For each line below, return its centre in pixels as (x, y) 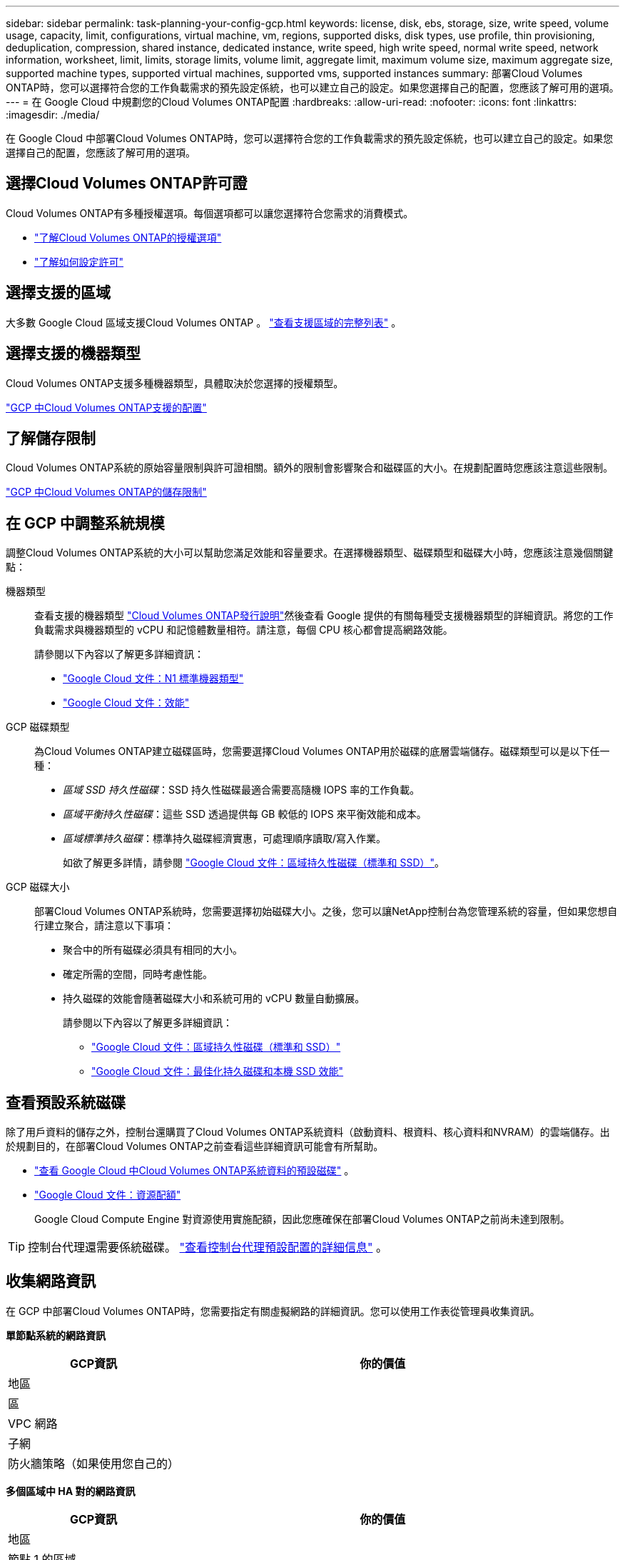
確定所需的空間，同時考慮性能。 (138, 974)
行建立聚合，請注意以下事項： (104, 926)
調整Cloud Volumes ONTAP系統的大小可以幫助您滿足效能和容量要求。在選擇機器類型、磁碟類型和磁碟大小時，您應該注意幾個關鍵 (310, 553)
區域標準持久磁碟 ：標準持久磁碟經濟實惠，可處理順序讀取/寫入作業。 (225, 839)
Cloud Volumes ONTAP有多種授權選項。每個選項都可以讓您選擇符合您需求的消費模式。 (210, 213)
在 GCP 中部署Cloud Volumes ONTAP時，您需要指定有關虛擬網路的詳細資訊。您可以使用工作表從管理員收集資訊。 (273, 1311)
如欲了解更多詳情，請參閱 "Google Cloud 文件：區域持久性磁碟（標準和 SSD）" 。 (254, 863)
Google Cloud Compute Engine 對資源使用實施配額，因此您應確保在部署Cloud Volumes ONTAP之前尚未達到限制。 (302, 1219)
